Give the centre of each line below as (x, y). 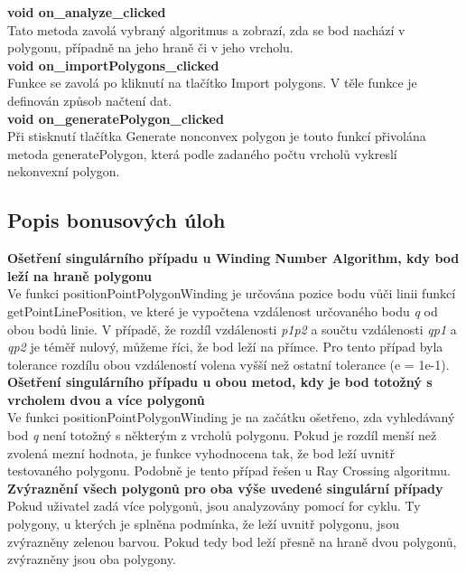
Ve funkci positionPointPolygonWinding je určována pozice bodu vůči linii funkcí (232, 293)
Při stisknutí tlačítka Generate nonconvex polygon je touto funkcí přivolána (217, 136)
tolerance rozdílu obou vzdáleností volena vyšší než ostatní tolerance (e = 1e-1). (228, 364)
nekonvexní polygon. (64, 171)
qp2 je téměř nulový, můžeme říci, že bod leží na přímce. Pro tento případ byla (225, 347)
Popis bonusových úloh (116, 220)
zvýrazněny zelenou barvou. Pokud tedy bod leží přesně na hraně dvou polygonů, (232, 541)
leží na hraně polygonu (80, 275)
